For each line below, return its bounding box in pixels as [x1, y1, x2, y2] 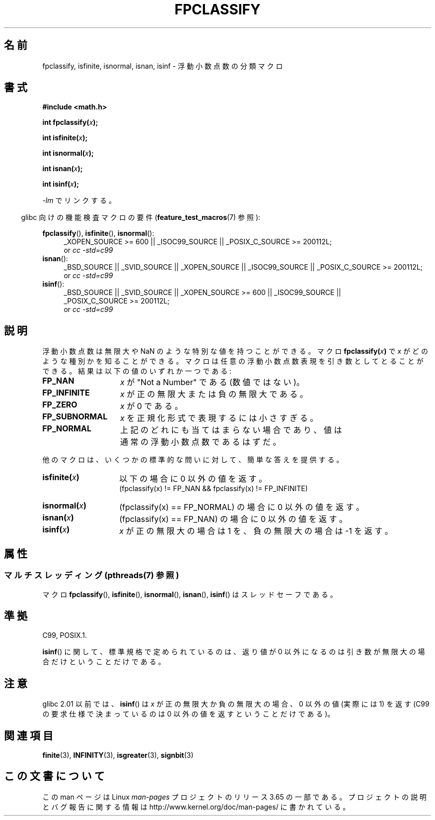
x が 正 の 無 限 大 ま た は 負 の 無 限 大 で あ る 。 [120, 389, 308, 400]
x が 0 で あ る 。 [120, 401, 183, 411]
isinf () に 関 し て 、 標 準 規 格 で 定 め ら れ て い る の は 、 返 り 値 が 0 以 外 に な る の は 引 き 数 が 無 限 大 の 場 [42, 647, 425, 656]
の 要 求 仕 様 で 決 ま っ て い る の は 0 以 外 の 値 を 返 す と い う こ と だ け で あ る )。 [42, 710, 335, 718]
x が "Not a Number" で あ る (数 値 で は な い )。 [120, 377, 304, 388]
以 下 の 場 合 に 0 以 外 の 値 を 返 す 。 [119, 474, 267, 484]
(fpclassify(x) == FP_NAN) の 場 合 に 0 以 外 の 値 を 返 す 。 [119, 514, 348, 524]
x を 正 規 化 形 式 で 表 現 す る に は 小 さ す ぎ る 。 [120, 413, 318, 423]
